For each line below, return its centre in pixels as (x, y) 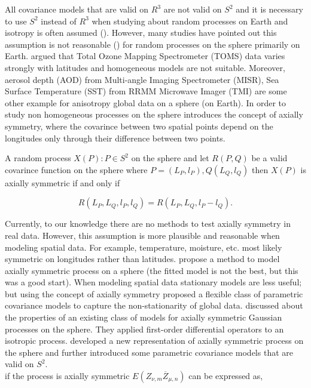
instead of (59, 21)
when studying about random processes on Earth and (190, 21)
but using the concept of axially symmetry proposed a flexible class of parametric (154, 293)
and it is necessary (269, 9)
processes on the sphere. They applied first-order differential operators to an (144, 329)
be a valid (269, 158)
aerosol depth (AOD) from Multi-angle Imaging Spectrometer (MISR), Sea (142, 79)
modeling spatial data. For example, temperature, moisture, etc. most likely (144, 247)
